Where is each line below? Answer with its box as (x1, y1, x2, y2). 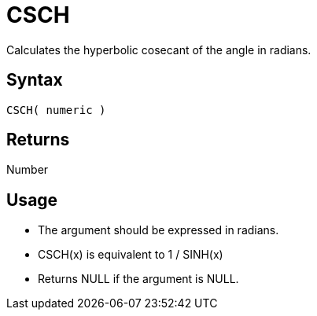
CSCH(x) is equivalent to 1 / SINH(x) (38, 248, 223, 262)
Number (6, 163, 49, 177)
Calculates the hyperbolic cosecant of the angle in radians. (6, 42, 311, 57)
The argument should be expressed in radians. (38, 223, 279, 237)
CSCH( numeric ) (6, 103, 106, 116)
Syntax (6, 70, 63, 90)
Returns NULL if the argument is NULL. (38, 272, 239, 286)
